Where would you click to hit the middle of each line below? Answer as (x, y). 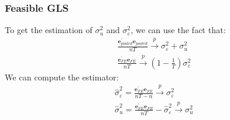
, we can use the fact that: (178, 30)
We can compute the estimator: (62, 77)
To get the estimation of (49, 30)
